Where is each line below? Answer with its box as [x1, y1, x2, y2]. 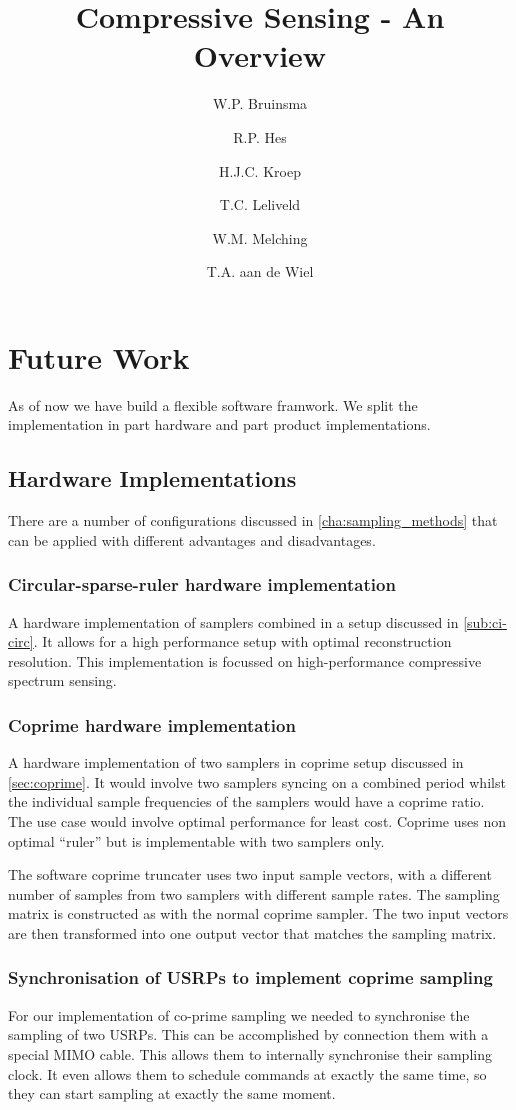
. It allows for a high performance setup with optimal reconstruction [33, 631, 452, 652]
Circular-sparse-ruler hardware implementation [8, 572, 396, 597]
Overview [193, 35, 327, 76]
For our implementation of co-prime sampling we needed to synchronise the [8, 1004, 470, 1025]
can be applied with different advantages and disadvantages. [8, 529, 376, 550]
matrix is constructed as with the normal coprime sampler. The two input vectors [8, 903, 509, 924]
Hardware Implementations [8, 463, 297, 494]
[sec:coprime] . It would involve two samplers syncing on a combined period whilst [8, 771, 506, 792]
